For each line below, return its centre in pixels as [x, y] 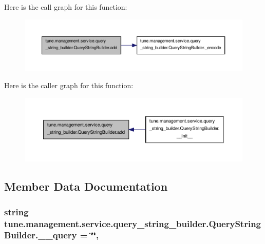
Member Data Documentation [86, 186]
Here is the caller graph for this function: [69, 85]
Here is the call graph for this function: [66, 7]
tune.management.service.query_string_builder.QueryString [132, 223]
